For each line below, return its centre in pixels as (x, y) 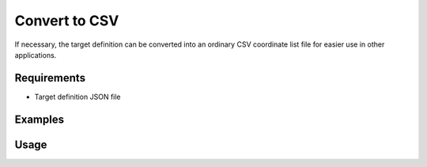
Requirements (50, 78)
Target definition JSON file (78, 97)
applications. (36, 55)
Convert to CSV (67, 21)
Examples (40, 119)
